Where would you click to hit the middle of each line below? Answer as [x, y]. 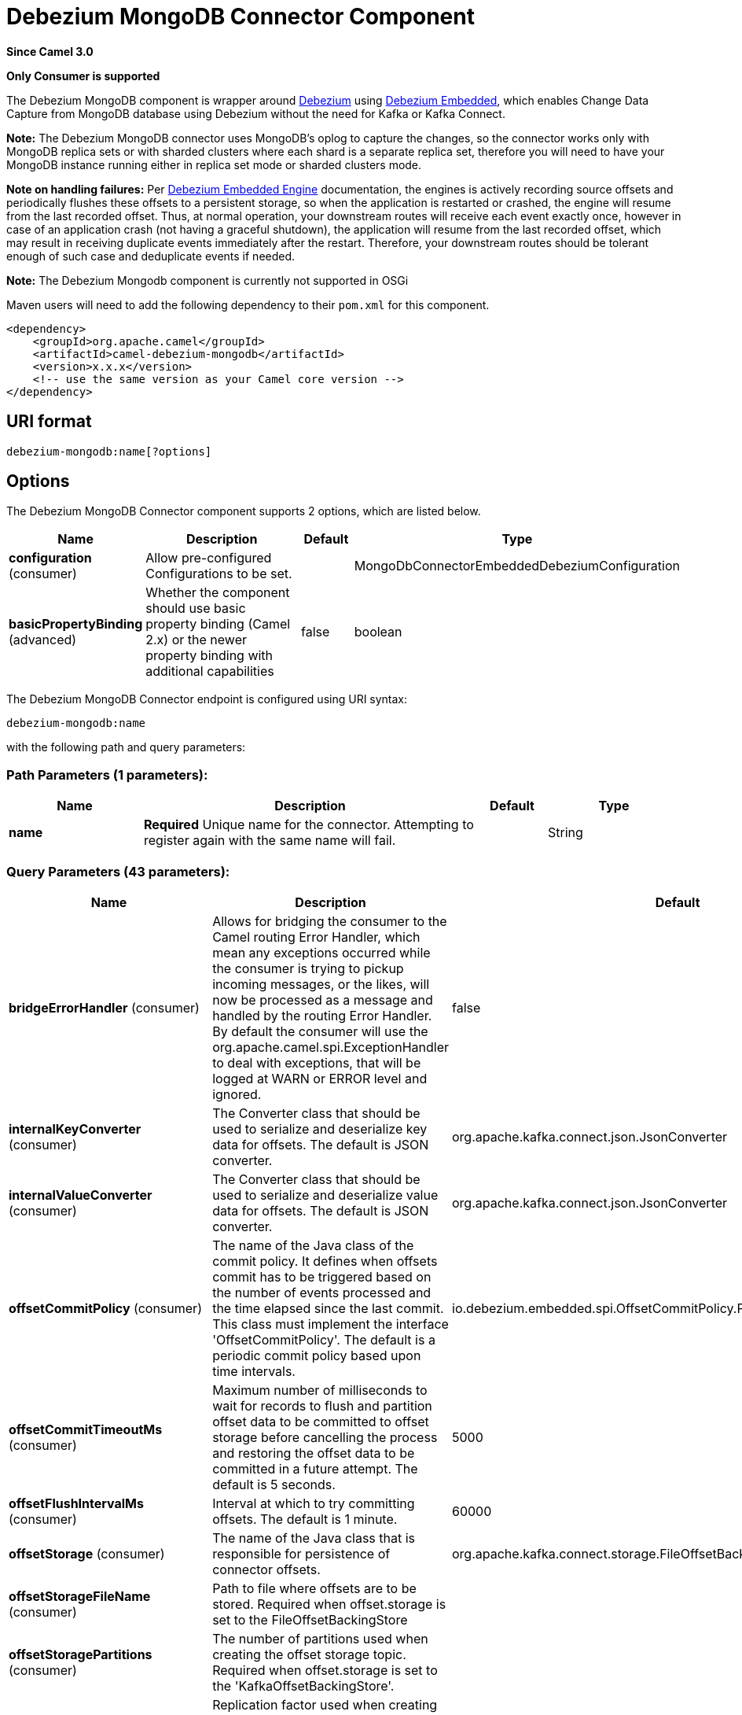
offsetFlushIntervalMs [76, 1503]
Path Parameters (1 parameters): [107, 775]
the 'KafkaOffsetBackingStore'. [303, 1685]
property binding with [209, 656]
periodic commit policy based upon [317, 1355]
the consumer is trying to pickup [308, 968]
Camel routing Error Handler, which [316, 937]
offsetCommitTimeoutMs [86, 1429]
